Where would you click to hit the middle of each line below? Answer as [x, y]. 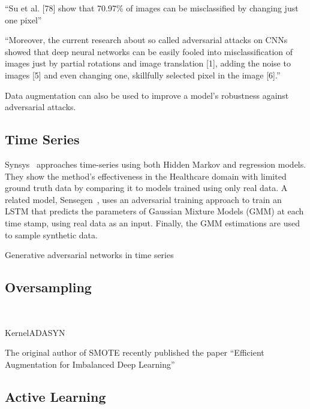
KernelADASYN [35, 332]
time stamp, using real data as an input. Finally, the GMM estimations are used [153, 222]
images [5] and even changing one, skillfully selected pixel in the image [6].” [143, 75]
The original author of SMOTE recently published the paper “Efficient [135, 352]
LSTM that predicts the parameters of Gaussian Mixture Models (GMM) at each [154, 211]
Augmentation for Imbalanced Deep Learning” [90, 364]
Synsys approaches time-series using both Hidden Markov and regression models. [156, 164]
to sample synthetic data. [51, 234]
